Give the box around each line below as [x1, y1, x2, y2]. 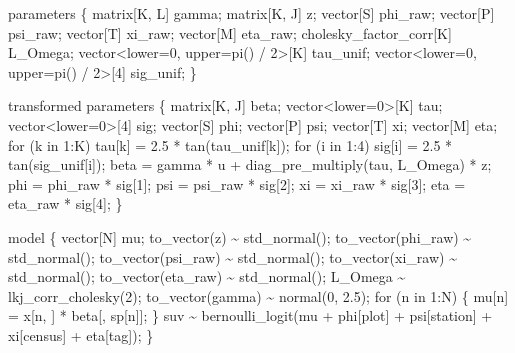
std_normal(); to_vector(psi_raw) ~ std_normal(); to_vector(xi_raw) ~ [8, 246, 457, 267]
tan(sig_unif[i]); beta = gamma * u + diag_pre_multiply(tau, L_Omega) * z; [8, 154, 492, 175]
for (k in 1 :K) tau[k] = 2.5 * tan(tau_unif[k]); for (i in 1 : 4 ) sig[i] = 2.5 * [8, 134, 453, 155]
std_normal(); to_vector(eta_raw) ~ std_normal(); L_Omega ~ [8, 266, 406, 287]
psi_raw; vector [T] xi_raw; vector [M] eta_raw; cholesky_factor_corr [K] [8, 22, 452, 43]
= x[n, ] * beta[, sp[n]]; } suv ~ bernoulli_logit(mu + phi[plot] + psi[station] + [8, 305, 493, 326]
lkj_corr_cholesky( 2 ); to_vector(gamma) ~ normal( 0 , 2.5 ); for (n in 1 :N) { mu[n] [8, 285, 509, 306]
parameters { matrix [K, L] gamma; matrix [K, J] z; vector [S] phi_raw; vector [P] [8, 3, 495, 23]
